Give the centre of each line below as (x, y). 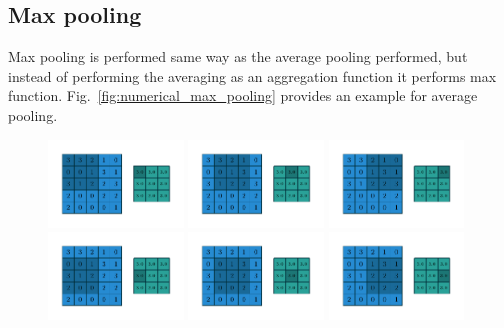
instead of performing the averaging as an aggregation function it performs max (252, 75)
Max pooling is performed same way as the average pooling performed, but (238, 56)
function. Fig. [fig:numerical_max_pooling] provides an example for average (243, 95)
